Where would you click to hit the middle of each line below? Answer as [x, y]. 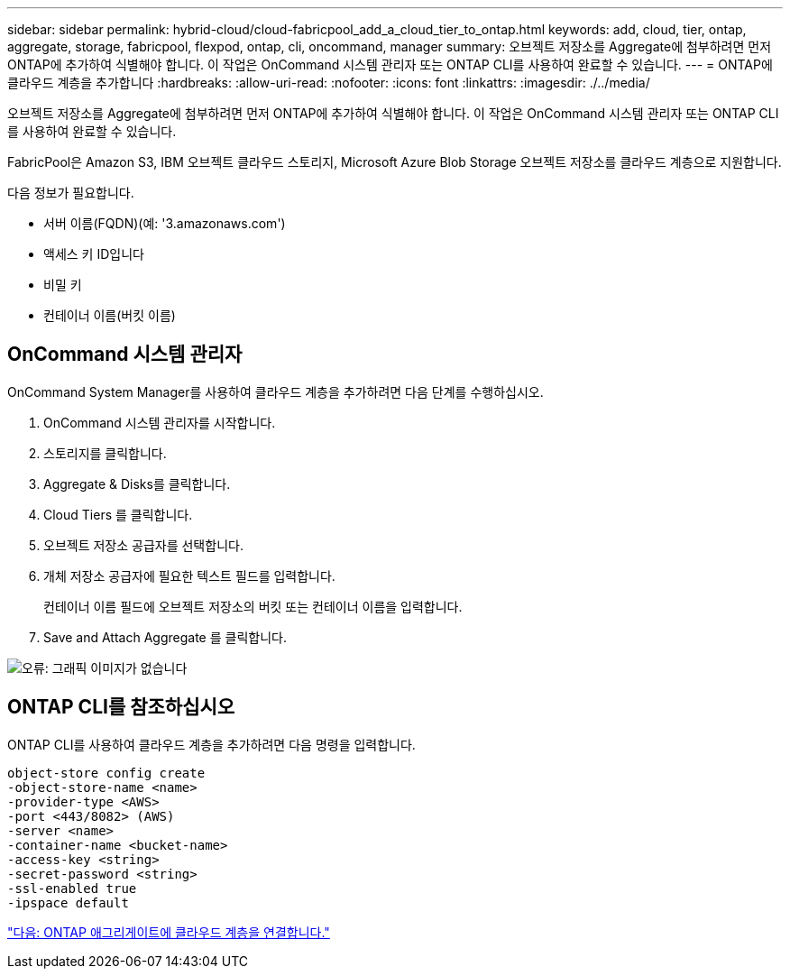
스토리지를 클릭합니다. [105, 453]
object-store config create [106, 773]
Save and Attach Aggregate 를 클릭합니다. [165, 637]
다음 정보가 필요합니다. [71, 193]
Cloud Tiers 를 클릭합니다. [118, 514]
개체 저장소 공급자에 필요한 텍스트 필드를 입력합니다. [189, 575]
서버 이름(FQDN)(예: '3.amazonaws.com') [165, 223]
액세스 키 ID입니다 [94, 254]
